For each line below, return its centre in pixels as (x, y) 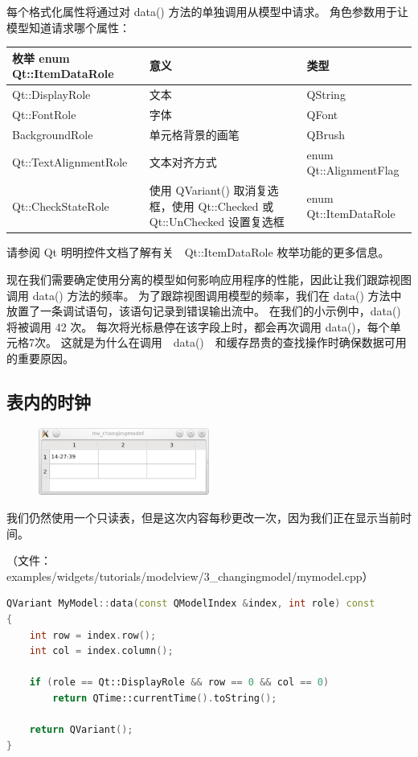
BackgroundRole (53, 134)
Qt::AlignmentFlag (353, 170)
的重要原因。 (40, 358)
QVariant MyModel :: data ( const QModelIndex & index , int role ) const (191, 604)
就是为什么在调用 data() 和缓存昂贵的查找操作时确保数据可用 (239, 342)
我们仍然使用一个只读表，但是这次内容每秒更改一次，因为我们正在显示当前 (203, 517)
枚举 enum (41, 58)
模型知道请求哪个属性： (68, 27)
